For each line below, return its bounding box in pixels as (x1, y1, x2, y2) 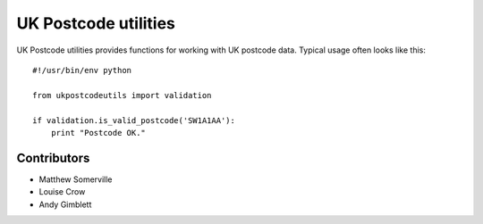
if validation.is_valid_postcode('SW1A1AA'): (32, 115, 236, 125)
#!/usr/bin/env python (32, 65, 132, 75)
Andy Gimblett (38, 199, 92, 210)
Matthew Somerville (38, 174, 113, 185)
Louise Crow (38, 187, 86, 197)
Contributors (16, 150, 90, 165)
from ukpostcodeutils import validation (32, 90, 212, 100)
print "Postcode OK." (50, 128, 147, 137)
